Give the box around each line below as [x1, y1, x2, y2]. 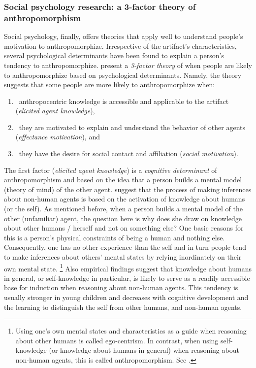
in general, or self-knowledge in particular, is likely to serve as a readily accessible [4, 272, 250, 283]
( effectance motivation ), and [15, 132, 100, 142]
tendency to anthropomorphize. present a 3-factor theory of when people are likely [4, 60, 252, 70]
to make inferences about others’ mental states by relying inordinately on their [4, 252, 242, 262]
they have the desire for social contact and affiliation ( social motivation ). [19, 148, 238, 159]
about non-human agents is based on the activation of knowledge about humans [4, 194, 245, 204]
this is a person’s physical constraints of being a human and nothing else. [4, 232, 225, 242]
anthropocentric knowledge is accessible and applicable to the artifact [19, 96, 229, 106]
